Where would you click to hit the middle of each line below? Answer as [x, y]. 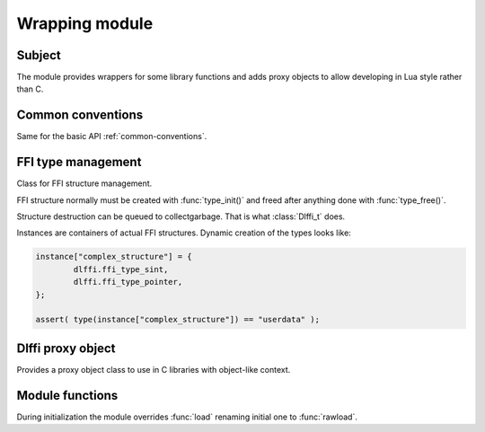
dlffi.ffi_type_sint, [121, 269]
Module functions [67, 395]
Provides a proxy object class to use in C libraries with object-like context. [154, 369]
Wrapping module [85, 23]
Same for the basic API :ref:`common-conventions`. [112, 137]
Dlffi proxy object [66, 348]
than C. [30, 89]
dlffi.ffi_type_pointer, [128, 282]
